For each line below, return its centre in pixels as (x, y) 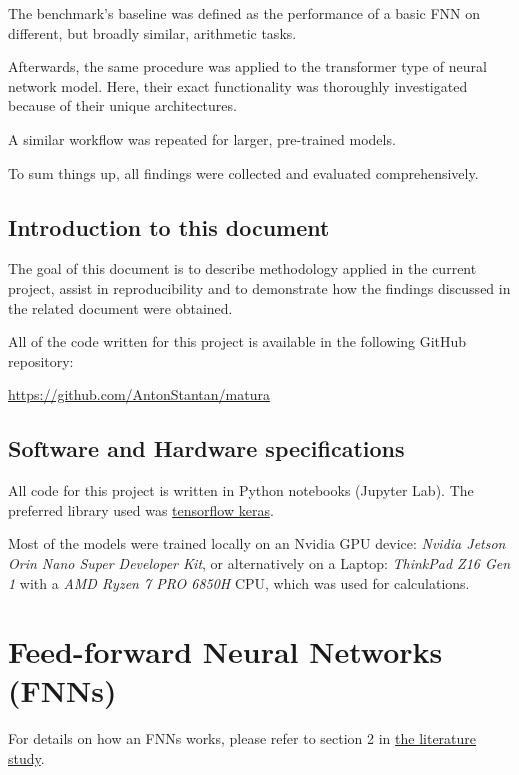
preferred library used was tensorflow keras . (141, 509)
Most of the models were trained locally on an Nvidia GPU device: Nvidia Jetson (257, 543)
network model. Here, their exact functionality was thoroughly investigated (238, 85)
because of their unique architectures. (122, 105)
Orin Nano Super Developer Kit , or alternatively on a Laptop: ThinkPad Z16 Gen (259, 562)
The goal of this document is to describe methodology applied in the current (242, 268)
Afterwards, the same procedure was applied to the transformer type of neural (247, 66)
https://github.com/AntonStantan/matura (139, 394)
